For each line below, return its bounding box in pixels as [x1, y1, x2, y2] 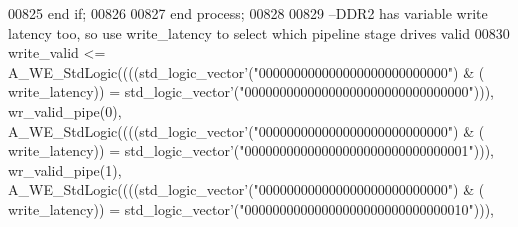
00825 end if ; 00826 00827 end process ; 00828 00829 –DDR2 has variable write [8, 3, 488, 23]
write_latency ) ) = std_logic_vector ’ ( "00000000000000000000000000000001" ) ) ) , [8, 140, 494, 161]
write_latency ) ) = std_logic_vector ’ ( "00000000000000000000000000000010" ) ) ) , [8, 198, 494, 219]
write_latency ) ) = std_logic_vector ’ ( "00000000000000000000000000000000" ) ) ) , [8, 81, 494, 102]
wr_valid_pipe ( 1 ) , [8, 159, 122, 180]
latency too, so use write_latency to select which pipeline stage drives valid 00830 [8, 22, 510, 43]
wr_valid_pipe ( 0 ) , [8, 100, 122, 121]
